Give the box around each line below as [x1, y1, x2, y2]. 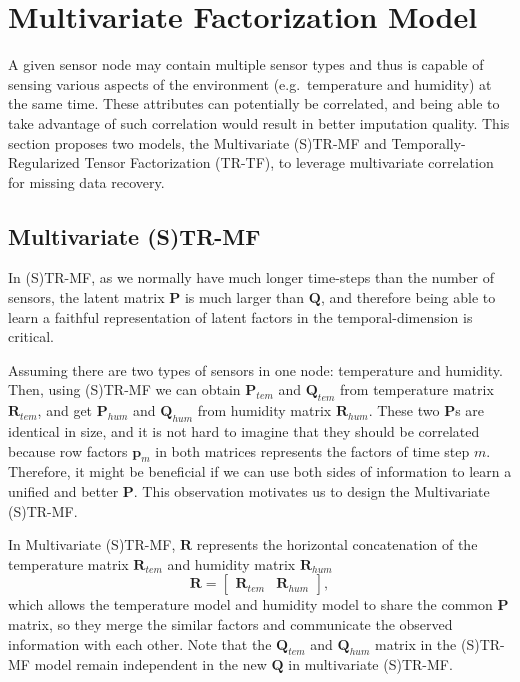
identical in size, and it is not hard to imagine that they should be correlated [8, 421, 480, 442]
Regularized [8, 152, 80, 173]
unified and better [8, 481, 119, 502]
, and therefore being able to [320, 287, 496, 308]
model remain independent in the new [34, 654, 267, 675]
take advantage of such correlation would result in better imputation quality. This [8, 112, 510, 133]
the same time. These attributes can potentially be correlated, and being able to [8, 93, 500, 114]
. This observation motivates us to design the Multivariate [133, 481, 490, 502]
